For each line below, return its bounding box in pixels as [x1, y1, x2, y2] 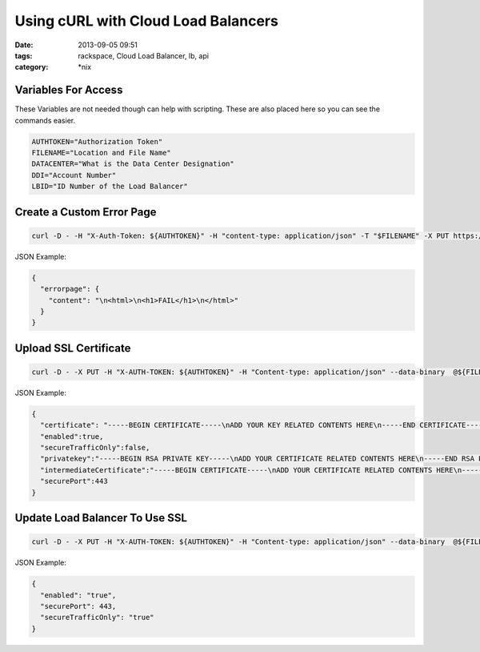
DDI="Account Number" [31, 171, 117, 179]
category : [14, 62, 49, 72]
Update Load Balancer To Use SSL [14, 511, 188, 525]
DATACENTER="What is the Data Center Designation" [31, 159, 235, 168]
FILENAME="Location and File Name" [31, 148, 171, 157]
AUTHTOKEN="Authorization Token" [31, 137, 163, 146]
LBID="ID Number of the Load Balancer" [31, 182, 188, 191]
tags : [14, 50, 33, 60]
